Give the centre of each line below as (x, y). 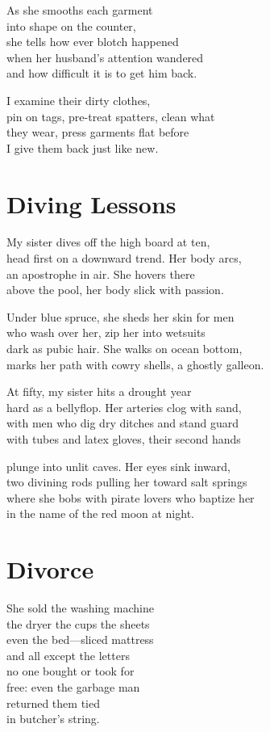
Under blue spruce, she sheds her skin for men (120, 316)
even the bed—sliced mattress (80, 639)
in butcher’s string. (53, 719)
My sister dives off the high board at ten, (108, 242)
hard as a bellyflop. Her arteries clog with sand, (124, 407)
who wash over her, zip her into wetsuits (106, 332)
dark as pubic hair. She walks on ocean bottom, (125, 349)
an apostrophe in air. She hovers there (101, 273)
